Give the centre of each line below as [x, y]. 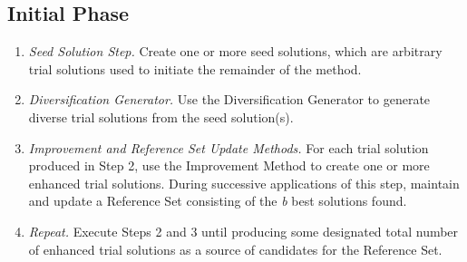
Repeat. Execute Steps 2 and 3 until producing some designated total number [243, 231]
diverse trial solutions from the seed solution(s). [161, 116]
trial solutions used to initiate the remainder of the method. [195, 68]
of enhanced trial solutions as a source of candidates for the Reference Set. [235, 249]
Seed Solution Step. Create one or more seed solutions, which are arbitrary [235, 51]
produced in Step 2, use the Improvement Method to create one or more [229, 165]
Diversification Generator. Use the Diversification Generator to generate [229, 99]
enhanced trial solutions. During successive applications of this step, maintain [244, 183]
